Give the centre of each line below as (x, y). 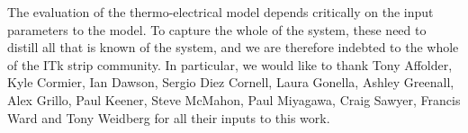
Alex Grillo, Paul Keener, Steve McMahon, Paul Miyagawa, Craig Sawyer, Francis (234, 99)
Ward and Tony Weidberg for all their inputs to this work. (169, 117)
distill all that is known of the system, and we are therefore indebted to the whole (233, 47)
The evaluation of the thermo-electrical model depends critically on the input (220, 12)
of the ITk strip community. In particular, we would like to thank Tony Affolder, (230, 64)
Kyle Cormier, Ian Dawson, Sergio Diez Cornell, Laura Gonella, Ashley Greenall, (231, 82)
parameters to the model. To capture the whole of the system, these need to (217, 29)
